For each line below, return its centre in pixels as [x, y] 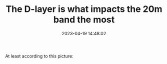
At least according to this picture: [39, 56]
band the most [84, 20]
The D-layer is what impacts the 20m [84, 9]
